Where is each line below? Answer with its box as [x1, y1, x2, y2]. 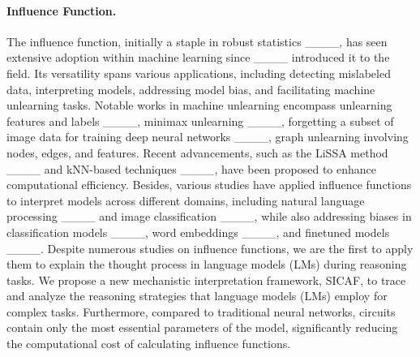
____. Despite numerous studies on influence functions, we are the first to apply [6, 239, 414, 256]
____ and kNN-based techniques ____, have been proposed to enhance [6, 160, 377, 177]
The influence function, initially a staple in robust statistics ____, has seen [6, 32, 388, 49]
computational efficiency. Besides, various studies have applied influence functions [6, 176, 412, 193]
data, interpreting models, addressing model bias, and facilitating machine [6, 80, 375, 97]
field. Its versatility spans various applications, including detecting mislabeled [6, 64, 391, 81]
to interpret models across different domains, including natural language [6, 191, 365, 209]
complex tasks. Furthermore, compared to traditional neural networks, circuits [6, 303, 396, 320]
